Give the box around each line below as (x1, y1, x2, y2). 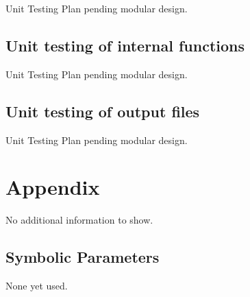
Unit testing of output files (5, 100, 200, 121)
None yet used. (5, 278, 68, 293)
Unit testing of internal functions (5, 34, 245, 56)
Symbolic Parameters (5, 246, 160, 268)
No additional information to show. (5, 213, 153, 227)
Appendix (5, 173, 100, 201)
